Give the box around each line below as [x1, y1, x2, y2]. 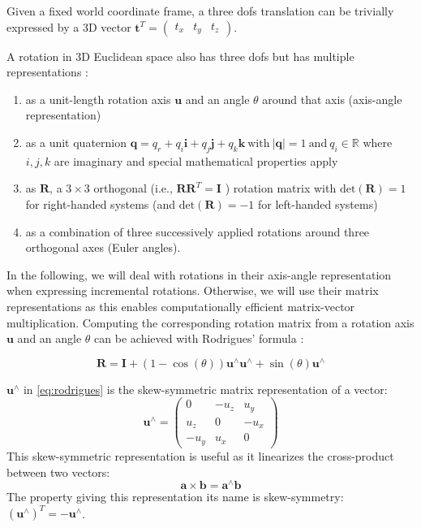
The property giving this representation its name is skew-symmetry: [6, 488, 344, 505]
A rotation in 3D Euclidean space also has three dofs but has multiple [6, 47, 354, 64]
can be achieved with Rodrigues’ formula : [94, 330, 304, 347]
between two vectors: [6, 463, 110, 480]
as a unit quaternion [25, 133, 127, 150]
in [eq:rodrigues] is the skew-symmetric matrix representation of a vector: [23, 380, 388, 397]
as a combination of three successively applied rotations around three [25, 223, 370, 240]
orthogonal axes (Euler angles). [25, 239, 181, 256]
